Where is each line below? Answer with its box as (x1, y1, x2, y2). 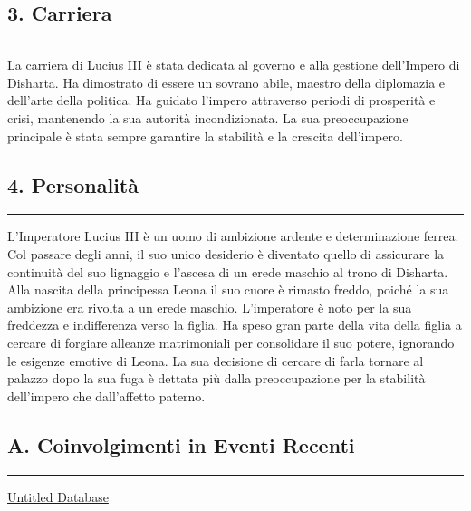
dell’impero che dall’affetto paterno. (7, 386, 206, 405)
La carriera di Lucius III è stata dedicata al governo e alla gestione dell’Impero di (7, 55, 460, 74)
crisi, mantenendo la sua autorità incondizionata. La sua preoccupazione (7, 108, 409, 127)
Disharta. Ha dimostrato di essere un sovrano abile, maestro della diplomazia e (7, 72, 446, 92)
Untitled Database (7, 487, 109, 506)
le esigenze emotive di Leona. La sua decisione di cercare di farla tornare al (7, 351, 424, 370)
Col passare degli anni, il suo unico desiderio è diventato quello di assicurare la (7, 244, 445, 263)
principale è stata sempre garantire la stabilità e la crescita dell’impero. (7, 126, 403, 145)
